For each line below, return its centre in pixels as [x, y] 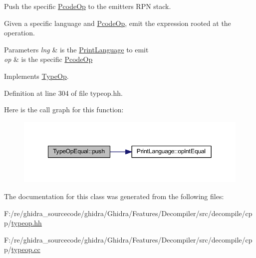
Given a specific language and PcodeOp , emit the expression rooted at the [118, 23]
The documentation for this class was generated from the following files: [114, 196]
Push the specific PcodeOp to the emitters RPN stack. [88, 6]
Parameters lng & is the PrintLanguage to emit [76, 49]
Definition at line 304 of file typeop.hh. [63, 93]
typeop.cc [26, 249]
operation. [19, 33]
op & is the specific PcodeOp [48, 59]
